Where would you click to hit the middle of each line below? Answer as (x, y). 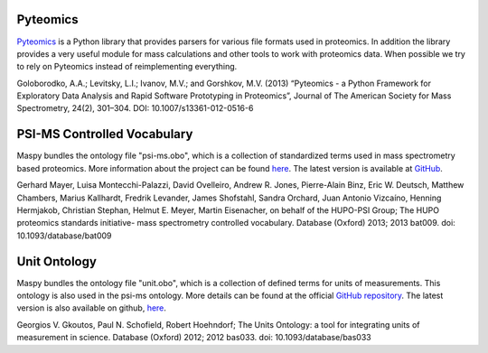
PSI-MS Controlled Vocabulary (105, 134)
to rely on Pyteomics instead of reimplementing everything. (127, 67)
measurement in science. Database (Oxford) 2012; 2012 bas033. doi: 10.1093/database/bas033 (194, 338)
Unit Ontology (56, 261)
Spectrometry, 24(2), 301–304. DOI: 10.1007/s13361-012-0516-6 (135, 108)
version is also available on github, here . (92, 308)
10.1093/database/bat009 (64, 236)
